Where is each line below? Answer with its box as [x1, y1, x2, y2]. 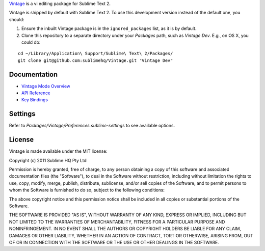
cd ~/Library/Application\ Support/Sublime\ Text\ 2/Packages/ [18, 51, 173, 56]
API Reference [21, 90, 51, 96]
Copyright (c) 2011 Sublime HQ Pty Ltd [9, 157, 87, 163]
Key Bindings [21, 97, 48, 103]
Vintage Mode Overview [21, 83, 71, 89]
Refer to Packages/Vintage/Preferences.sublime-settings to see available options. [9, 123, 175, 129]
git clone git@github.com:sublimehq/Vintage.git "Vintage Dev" [18, 57, 173, 63]
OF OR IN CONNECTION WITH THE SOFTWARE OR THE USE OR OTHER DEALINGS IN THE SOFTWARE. [9, 239, 219, 245]
